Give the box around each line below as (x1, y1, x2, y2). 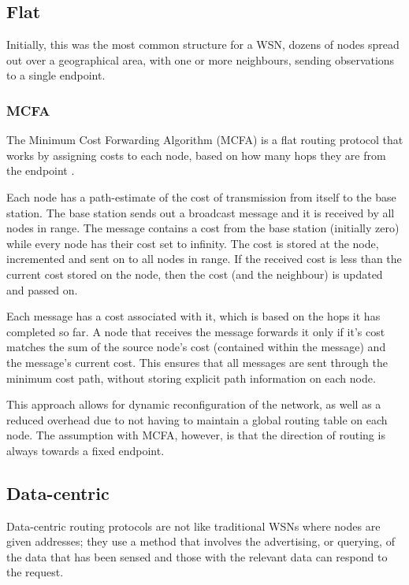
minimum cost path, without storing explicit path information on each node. (6, 369, 376, 386)
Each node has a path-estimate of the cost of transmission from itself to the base (6, 188, 396, 205)
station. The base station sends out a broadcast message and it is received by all (6, 204, 395, 220)
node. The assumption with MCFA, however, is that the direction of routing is (6, 427, 385, 443)
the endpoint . (6, 162, 75, 179)
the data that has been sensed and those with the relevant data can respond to (6, 548, 388, 565)
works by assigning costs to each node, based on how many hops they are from (6, 146, 386, 163)
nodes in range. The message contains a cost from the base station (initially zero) (6, 220, 400, 236)
